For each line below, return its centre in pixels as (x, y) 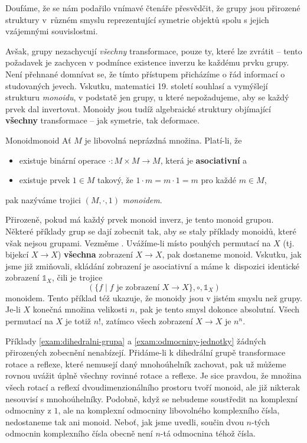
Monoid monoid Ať (38, 140)
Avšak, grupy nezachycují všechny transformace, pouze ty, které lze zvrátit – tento (154, 51)
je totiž (78, 321)
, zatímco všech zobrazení (147, 321)
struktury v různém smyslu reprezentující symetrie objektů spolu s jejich (137, 19)
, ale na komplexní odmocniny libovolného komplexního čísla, (169, 410)
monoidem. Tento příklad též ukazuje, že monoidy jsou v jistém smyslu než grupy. (154, 297)
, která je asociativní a (204, 160)
